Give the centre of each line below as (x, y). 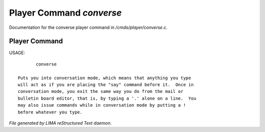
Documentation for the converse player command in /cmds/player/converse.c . (88, 27)
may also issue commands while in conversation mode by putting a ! (102, 105)
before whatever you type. (50, 112)
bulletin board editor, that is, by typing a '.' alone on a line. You (107, 98)
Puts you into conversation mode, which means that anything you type (105, 78)
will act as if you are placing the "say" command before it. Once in (106, 85)
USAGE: (17, 53)
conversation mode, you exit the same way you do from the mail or (101, 91)
